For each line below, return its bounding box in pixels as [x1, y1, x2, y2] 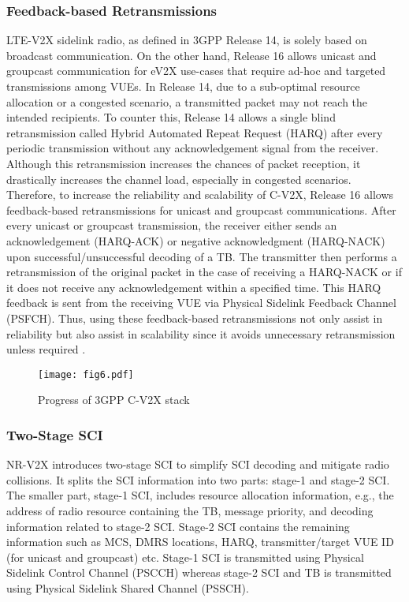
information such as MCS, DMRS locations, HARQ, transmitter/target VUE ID [6, 533, 394, 550]
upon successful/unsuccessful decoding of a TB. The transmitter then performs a [6, 248, 397, 264]
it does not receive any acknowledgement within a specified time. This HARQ [6, 279, 381, 295]
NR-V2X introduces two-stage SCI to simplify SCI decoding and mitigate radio [6, 456, 389, 473]
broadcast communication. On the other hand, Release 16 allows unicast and [6, 47, 377, 63]
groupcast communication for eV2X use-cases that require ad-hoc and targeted [6, 62, 386, 79]
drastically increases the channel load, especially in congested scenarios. [6, 170, 351, 187]
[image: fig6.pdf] [38, 368, 134, 380]
